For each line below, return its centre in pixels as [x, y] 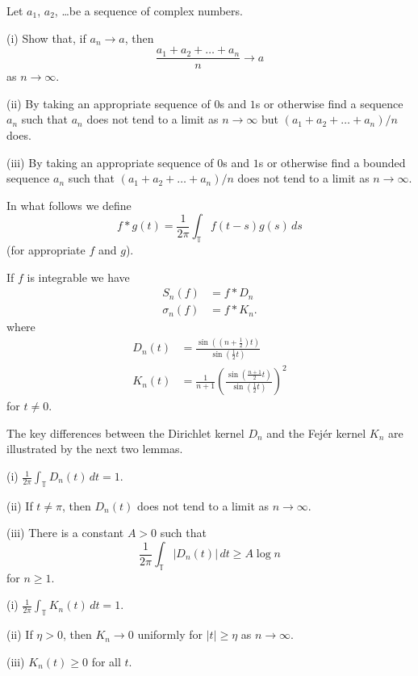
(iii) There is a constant [65, 533]
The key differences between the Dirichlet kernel [125, 432]
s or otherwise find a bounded [332, 162]
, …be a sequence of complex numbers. [148, 10]
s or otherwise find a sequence [329, 103]
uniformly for [170, 634]
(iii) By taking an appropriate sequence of [110, 162]
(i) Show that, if [46, 38]
